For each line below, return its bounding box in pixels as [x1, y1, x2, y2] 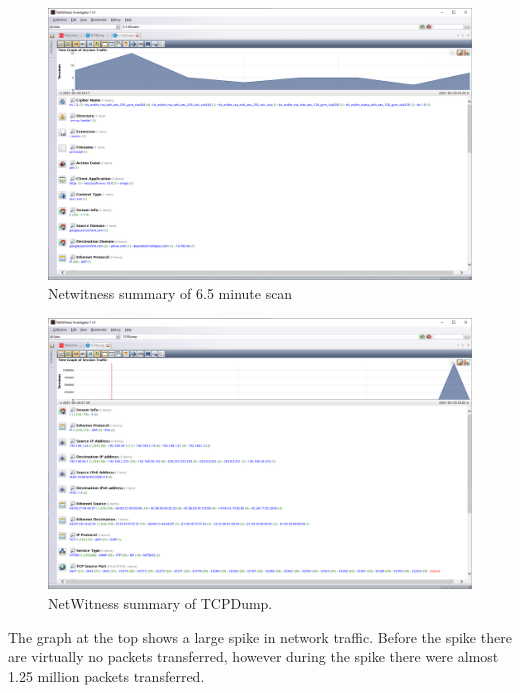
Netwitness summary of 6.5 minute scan [48, 283, 293, 304]
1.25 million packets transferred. [8, 665, 205, 686]
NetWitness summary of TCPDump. [48, 593, 273, 614]
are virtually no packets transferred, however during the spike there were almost [8, 646, 499, 667]
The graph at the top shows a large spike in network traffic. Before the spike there [8, 626, 512, 647]
